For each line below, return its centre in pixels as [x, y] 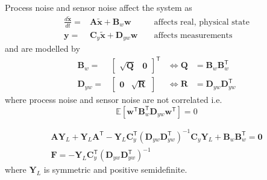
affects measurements [193, 35]
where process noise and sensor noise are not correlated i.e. [114, 100]
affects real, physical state [202, 22]
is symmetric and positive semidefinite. [115, 169]
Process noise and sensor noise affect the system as [99, 7]
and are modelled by [42, 48]
